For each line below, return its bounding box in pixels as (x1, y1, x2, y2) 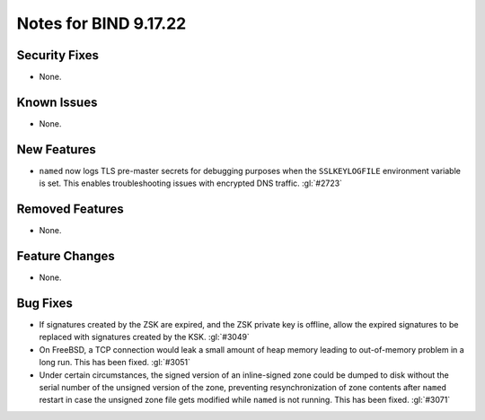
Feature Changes (16, 248, 116, 264)
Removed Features (16, 202, 125, 217)
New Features (16, 142, 96, 157)
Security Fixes (16, 48, 99, 63)
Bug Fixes (16, 295, 74, 311)
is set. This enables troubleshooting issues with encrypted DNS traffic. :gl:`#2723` (39, 178, 343, 188)
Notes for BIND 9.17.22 (16, 13, 187, 33)
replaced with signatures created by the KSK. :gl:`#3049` (39, 332, 251, 343)
